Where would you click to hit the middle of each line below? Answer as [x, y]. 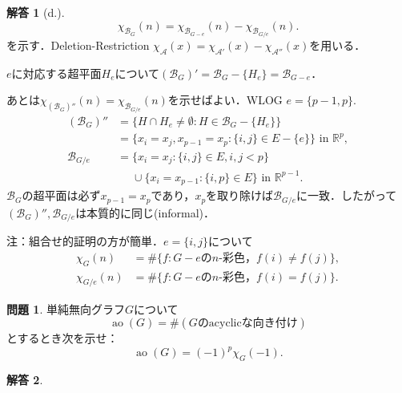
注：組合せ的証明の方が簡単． [85, 241]
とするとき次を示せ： [62, 338]
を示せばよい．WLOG [225, 100]
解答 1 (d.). [36, 12]
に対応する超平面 [56, 73]
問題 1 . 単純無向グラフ [66, 308]
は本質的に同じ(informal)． [145, 212]
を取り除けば [240, 195]
